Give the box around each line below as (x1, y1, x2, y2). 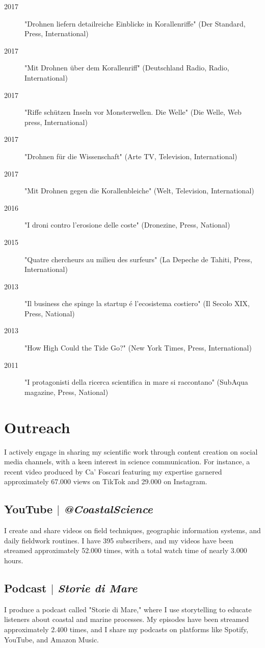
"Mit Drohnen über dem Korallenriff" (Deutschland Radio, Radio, (24, 62, 229, 73)
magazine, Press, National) (24, 386, 109, 397)
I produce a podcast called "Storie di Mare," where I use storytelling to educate (4, 604, 252, 614)
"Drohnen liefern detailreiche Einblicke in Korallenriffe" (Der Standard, (24, 18, 246, 29)
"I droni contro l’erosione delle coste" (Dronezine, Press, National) (24, 219, 230, 230)
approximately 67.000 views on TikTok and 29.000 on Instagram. (4, 476, 207, 487)
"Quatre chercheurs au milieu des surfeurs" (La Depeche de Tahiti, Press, (24, 254, 252, 264)
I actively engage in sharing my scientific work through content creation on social (4, 446, 258, 457)
